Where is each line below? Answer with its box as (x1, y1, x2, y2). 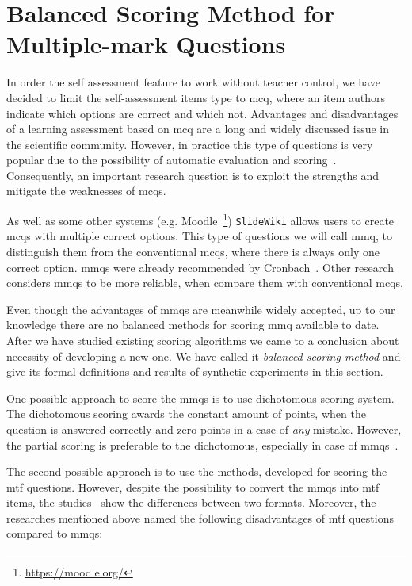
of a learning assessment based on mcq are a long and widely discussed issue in (6, 121, 390, 137)
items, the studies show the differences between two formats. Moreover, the (6, 494, 376, 511)
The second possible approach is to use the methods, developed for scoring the (6, 463, 387, 480)
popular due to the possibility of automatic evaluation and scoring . (6, 151, 337, 168)
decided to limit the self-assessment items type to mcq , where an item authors (6, 89, 386, 105)
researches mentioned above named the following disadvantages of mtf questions (6, 509, 394, 526)
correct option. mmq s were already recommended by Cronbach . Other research (6, 259, 394, 275)
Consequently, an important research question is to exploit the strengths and (6, 167, 380, 183)
